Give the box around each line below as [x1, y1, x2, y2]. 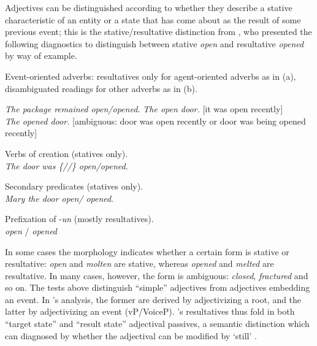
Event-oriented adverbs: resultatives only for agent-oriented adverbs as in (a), [5, 69, 296, 82]
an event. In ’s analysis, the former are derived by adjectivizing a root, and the [5, 293, 302, 306]
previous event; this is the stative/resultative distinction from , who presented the [5, 25, 312, 38]
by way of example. [5, 49, 77, 62]
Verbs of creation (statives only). [5, 147, 128, 160]
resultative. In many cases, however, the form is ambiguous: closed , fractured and [5, 269, 308, 282]
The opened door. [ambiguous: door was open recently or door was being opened [5, 114, 306, 127]
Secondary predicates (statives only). [5, 180, 143, 193]
